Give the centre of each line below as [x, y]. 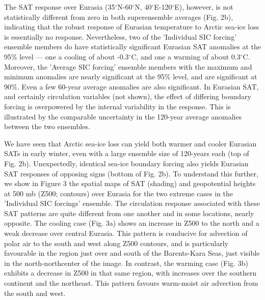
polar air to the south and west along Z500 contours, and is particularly [116, 243]
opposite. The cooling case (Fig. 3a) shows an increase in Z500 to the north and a [132, 223]
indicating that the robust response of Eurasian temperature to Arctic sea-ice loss [132, 27]
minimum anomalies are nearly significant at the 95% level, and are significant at [131, 77]
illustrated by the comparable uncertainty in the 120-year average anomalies [123, 116]
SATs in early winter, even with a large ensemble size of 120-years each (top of [127, 153]
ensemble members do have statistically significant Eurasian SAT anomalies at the [132, 47]
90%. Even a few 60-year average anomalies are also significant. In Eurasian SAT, [131, 86]
